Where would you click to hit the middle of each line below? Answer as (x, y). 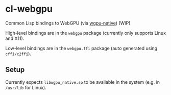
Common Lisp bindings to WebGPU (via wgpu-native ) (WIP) (68, 23)
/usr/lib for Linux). (26, 87)
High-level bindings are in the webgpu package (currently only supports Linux (86, 33)
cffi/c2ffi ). (18, 54)
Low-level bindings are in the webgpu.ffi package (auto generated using (81, 48)
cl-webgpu (29, 9)
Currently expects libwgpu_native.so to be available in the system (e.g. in (82, 82)
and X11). (15, 38)
